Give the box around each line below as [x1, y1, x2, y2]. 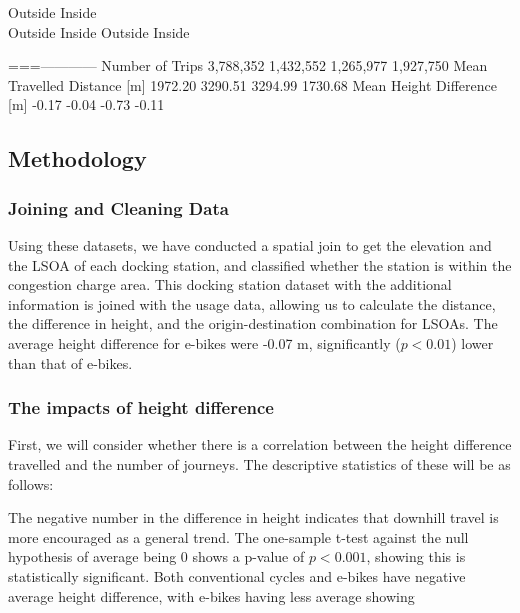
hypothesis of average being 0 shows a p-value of [8, 546, 305, 567]
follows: [8, 473, 54, 494]
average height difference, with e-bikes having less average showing [8, 585, 415, 606]
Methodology [8, 143, 147, 174]
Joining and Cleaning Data [8, 195, 229, 220]
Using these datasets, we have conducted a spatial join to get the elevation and [8, 234, 492, 255]
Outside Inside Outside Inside [8, 21, 190, 42]
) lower [451, 332, 494, 353]
